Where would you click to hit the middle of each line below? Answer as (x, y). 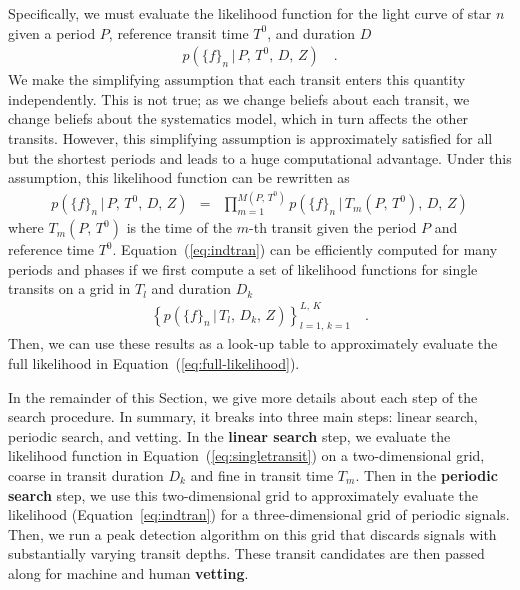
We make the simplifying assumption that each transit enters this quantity (237, 79)
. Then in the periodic (426, 474)
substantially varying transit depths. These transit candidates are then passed (246, 553)
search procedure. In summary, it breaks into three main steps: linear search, (243, 416)
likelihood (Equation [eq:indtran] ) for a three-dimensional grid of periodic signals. (259, 514)
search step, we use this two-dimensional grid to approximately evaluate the (243, 494)
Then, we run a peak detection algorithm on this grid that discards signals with (252, 533)
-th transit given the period (333, 227)
